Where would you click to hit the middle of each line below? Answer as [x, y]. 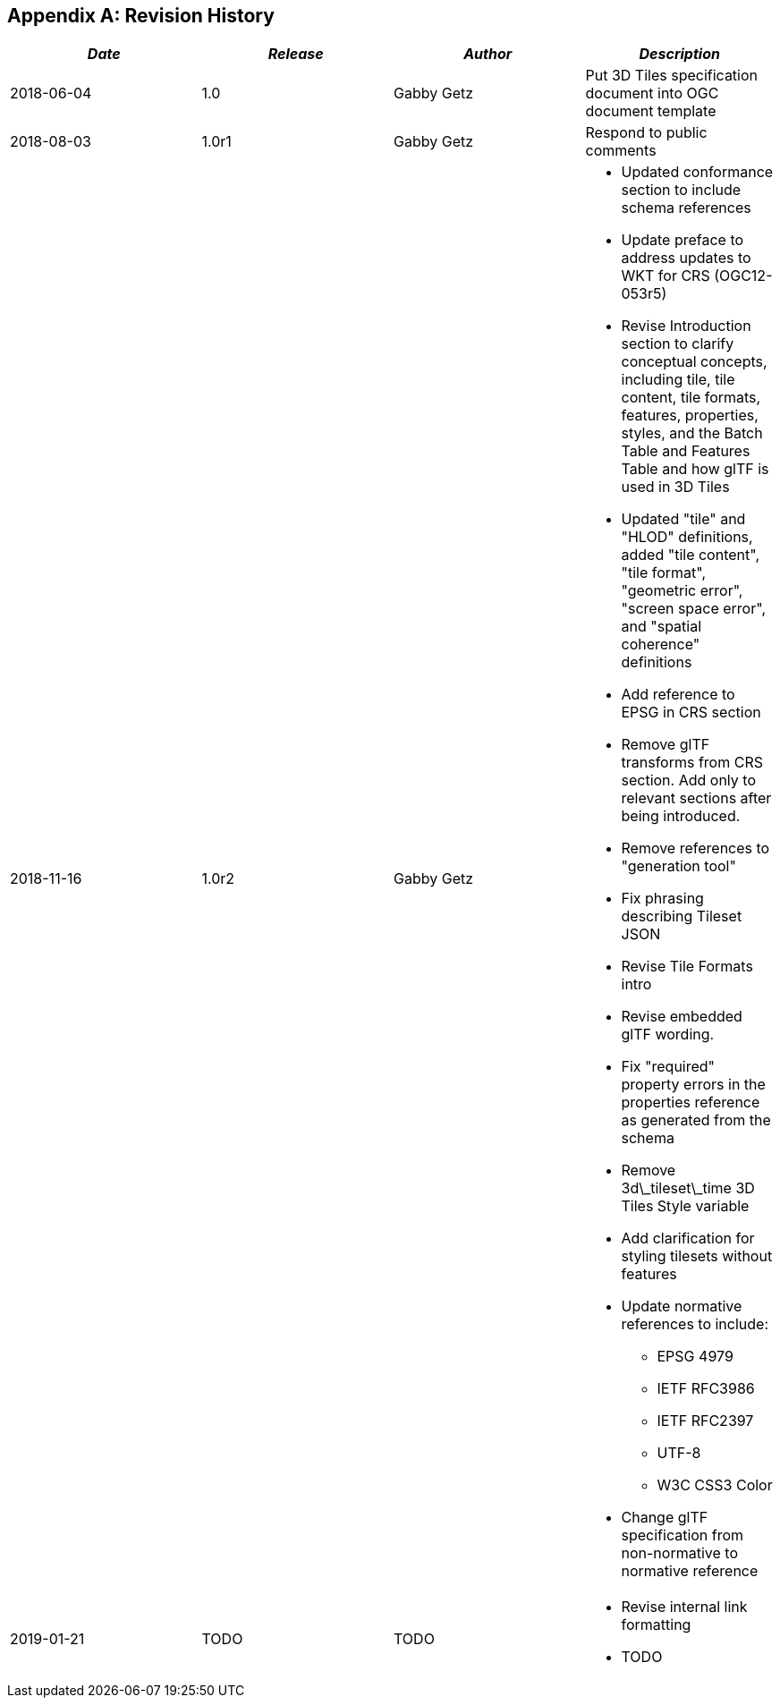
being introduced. [681, 816]
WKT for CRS [666, 276]
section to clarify [678, 344]
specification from [682, 1535]
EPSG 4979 [695, 1357]
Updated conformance [697, 172]
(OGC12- [743, 276]
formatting [656, 1625]
